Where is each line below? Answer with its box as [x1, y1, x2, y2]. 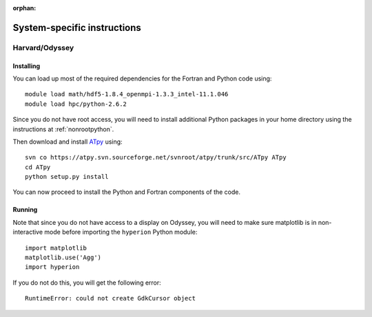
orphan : [12, 4, 37, 12]
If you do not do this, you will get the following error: [12, 278, 161, 287]
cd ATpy [25, 163, 51, 171]
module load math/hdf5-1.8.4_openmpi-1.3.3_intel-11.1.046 [25, 90, 229, 98]
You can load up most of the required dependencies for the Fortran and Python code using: [12, 74, 272, 83]
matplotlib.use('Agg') [25, 254, 102, 261]
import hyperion [25, 263, 80, 271]
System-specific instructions [12, 21, 141, 34]
